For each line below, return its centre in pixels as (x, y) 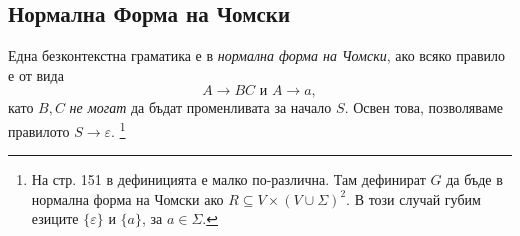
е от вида (36, 74)
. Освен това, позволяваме (424, 107)
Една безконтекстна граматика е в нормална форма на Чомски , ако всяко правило (257, 55)
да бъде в (474, 179)
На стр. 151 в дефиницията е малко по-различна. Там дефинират (228, 179)
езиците (55, 218)
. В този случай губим (413, 198)
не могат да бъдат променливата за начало (200, 107)
